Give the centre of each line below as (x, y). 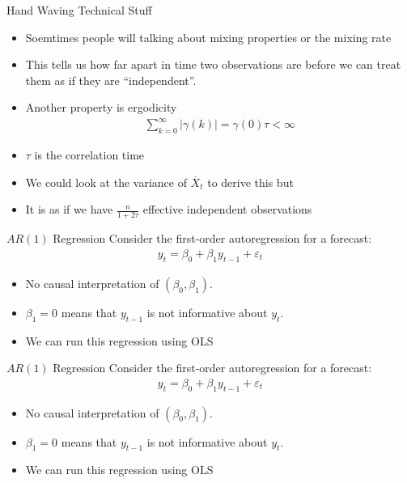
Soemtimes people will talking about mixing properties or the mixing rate (208, 37)
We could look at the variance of (106, 182)
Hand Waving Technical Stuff (79, 10)
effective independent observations (227, 209)
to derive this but (250, 182)
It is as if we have (69, 209)
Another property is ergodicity (101, 107)
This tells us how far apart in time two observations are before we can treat (213, 64)
